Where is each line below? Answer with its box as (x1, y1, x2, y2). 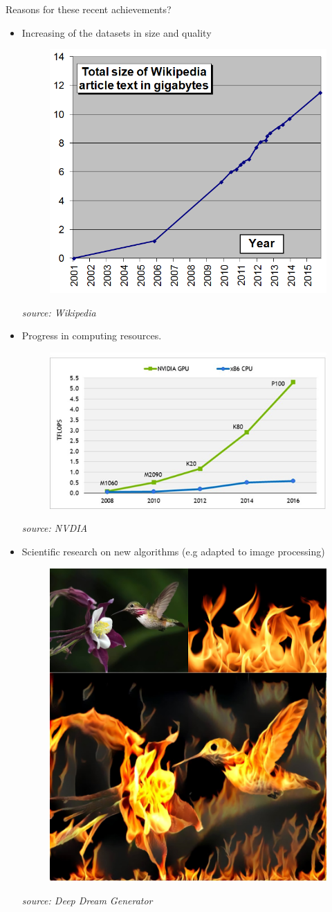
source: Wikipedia (21, 305, 96, 319)
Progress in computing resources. (21, 328, 162, 343)
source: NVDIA (21, 521, 88, 535)
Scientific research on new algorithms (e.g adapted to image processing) (21, 544, 325, 558)
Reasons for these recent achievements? (6, 2, 172, 16)
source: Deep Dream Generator (21, 893, 153, 907)
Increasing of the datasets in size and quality (21, 25, 212, 39)
